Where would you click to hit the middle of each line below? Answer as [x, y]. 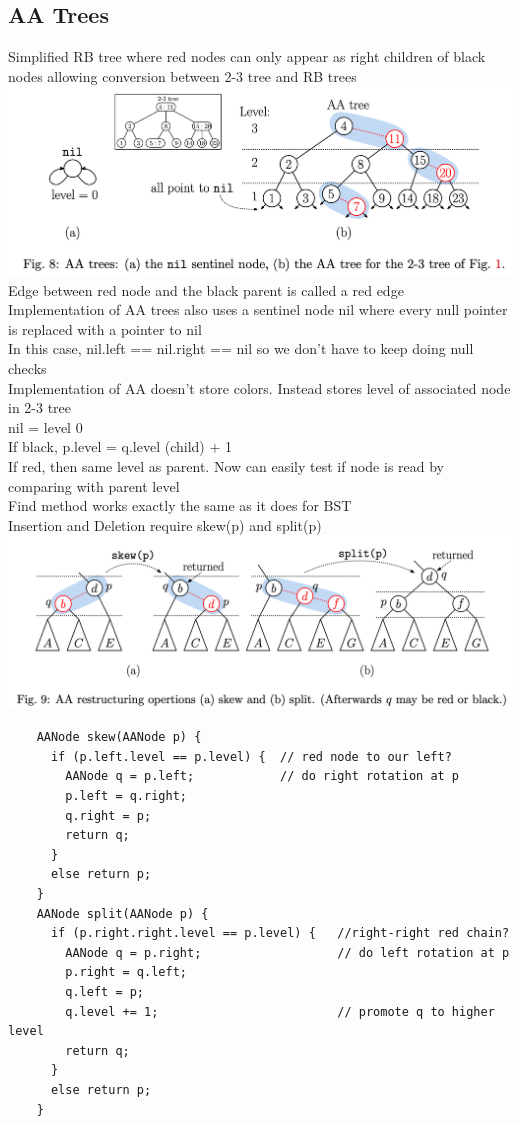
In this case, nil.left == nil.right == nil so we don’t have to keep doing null [241, 348]
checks [27, 368]
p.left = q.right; [126, 796]
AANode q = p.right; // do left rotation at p [287, 952]
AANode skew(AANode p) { [119, 737]
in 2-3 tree [40, 407]
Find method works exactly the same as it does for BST [180, 505]
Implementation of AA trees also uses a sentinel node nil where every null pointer [258, 309]
